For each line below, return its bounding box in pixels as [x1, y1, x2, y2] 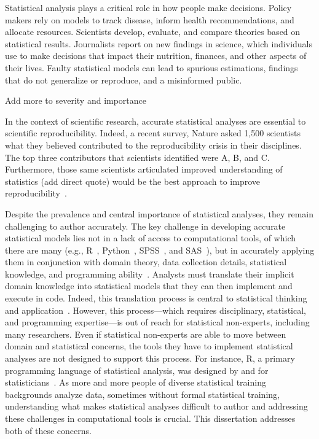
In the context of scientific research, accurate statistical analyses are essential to [5, 114, 306, 127]
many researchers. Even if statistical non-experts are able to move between [5, 327, 286, 340]
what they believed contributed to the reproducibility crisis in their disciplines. [5, 138, 302, 151]
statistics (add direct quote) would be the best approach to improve [5, 174, 260, 187]
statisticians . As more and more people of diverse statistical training [5, 376, 266, 389]
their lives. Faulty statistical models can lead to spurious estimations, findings [5, 61, 298, 74]
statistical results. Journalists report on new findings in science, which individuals [5, 37, 313, 50]
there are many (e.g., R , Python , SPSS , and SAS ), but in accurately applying [5, 243, 315, 256]
